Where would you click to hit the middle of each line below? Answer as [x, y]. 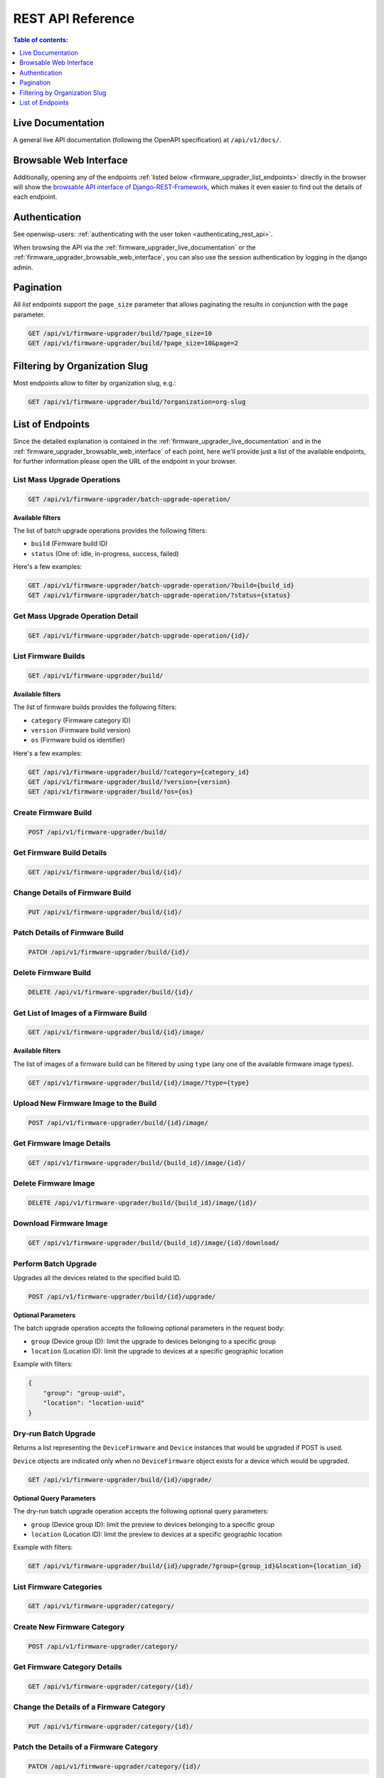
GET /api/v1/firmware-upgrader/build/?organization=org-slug [137, 401]
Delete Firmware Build [52, 973]
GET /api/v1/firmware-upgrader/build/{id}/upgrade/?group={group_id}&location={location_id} [195, 1566]
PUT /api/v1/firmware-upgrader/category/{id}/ [111, 1726]
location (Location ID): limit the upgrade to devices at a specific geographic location [157, 1351]
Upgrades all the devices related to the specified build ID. [97, 1277]
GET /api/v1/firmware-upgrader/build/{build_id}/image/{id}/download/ [154, 1243]
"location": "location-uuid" [94, 1403]
